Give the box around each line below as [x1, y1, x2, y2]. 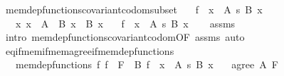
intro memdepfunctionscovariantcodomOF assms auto [5, 30, 245, 44]
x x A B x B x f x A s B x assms [15, 15, 236, 30]
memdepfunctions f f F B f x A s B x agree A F [15, 57, 278, 72]
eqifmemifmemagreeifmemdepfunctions [5, 43, 174, 58]
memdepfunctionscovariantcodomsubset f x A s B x [5, 2, 263, 16]
